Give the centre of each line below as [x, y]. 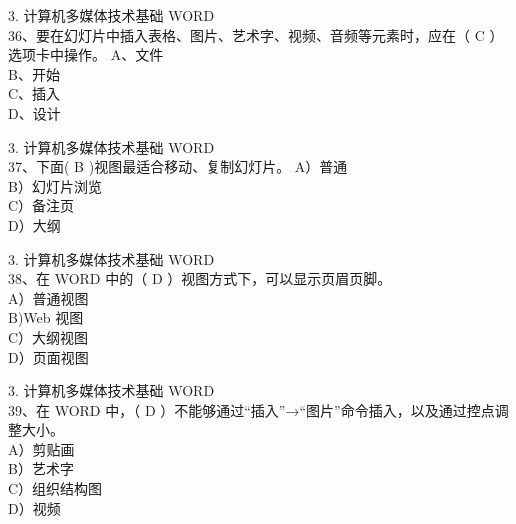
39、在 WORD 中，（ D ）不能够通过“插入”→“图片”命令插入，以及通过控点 [251, 409]
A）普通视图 [48, 297]
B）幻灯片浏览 [55, 185]
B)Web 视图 [46, 317]
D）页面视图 [48, 356]
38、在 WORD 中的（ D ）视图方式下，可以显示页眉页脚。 [200, 278]
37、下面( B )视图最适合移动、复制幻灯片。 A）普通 [178, 166]
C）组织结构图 [55, 488]
